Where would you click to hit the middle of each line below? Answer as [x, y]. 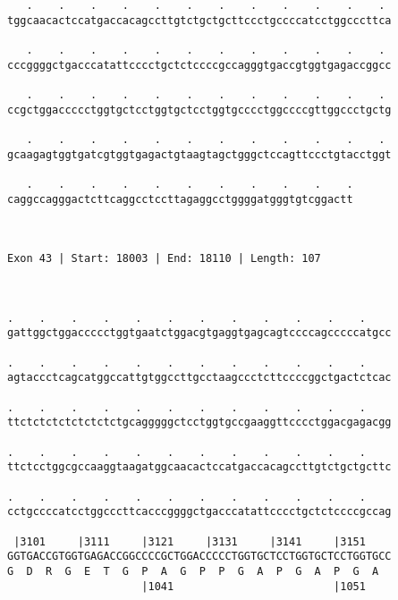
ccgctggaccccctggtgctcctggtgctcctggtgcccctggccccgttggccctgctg [199, 110]
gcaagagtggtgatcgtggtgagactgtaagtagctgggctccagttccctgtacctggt [199, 154]
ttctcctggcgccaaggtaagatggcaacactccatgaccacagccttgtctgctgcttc [199, 467]
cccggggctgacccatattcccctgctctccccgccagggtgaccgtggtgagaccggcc [199, 65]
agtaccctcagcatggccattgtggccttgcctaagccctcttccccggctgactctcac [199, 378]
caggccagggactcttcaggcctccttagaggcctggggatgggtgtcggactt [180, 199]
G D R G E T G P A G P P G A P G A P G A [193, 571]
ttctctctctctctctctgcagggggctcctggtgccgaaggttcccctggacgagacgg [199, 423]
